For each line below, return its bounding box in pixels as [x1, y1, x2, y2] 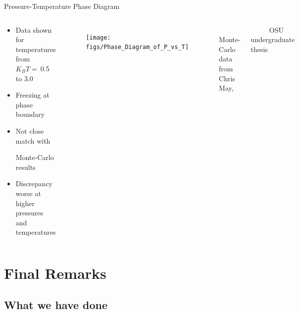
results [15, 161, 36, 172]
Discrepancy [15, 178, 52, 189]
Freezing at [15, 90, 50, 100]
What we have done [4, 297, 108, 312]
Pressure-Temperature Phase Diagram [4, 1, 120, 11]
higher [15, 198, 35, 208]
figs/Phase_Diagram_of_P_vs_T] [86, 44, 189, 51]
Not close [15, 125, 44, 136]
